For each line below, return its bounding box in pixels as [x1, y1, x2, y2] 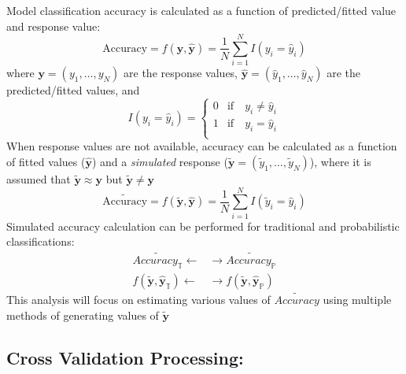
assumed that [6, 170, 71, 187]
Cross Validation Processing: [6, 345, 244, 369]
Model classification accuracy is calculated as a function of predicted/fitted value [6, 2, 397, 18]
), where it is [309, 153, 371, 169]
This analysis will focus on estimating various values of [6, 291, 271, 308]
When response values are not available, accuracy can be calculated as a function [6, 138, 397, 154]
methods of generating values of [6, 306, 159, 323]
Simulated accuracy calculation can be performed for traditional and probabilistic [6, 217, 400, 234]
